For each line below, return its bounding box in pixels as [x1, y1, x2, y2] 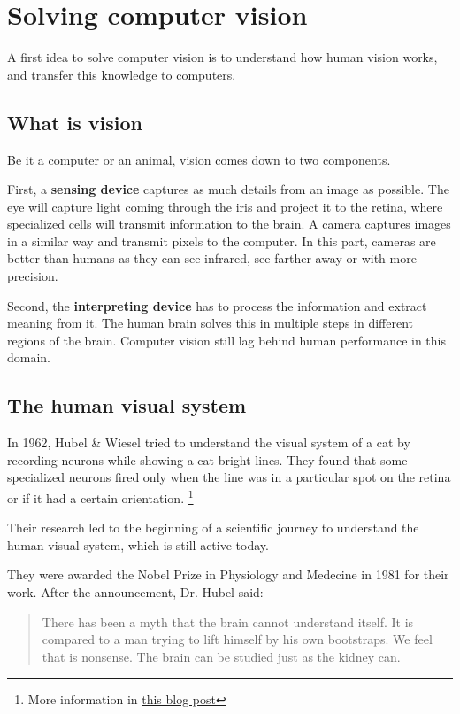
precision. [7, 267, 58, 285]
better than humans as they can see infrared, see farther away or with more [7, 249, 417, 268]
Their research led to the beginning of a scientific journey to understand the [7, 518, 419, 537]
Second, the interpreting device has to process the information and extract [7, 296, 427, 314]
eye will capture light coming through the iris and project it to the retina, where [7, 197, 443, 215]
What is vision [7, 108, 143, 136]
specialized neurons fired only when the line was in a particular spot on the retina [7, 468, 451, 486]
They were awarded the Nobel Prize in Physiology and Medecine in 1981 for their [7, 565, 449, 584]
